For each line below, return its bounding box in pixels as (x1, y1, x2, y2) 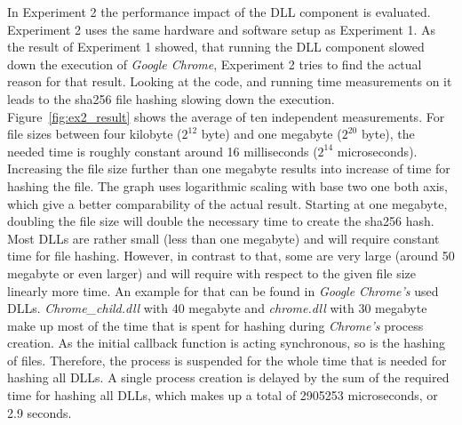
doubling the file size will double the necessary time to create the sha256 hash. (7, 212, 434, 230)
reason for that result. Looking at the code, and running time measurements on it (7, 72, 452, 91)
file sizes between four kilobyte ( (7, 124, 182, 143)
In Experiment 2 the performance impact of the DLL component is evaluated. (7, 3, 431, 20)
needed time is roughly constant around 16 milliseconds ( (7, 141, 318, 160)
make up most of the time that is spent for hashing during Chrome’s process (7, 316, 424, 334)
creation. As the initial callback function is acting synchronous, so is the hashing (7, 333, 445, 352)
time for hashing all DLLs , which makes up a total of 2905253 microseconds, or (7, 386, 438, 405)
